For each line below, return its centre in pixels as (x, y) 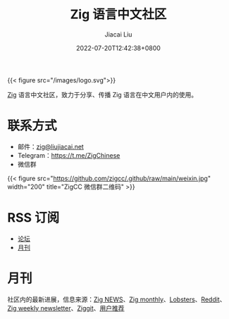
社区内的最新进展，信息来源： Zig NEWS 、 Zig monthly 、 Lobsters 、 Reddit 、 (117, 299)
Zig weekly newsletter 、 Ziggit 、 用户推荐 (66, 308)
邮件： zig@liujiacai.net (51, 146)
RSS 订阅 (33, 218)
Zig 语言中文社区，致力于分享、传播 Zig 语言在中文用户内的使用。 (103, 94)
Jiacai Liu (118, 34)
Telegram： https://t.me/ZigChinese (69, 155)
